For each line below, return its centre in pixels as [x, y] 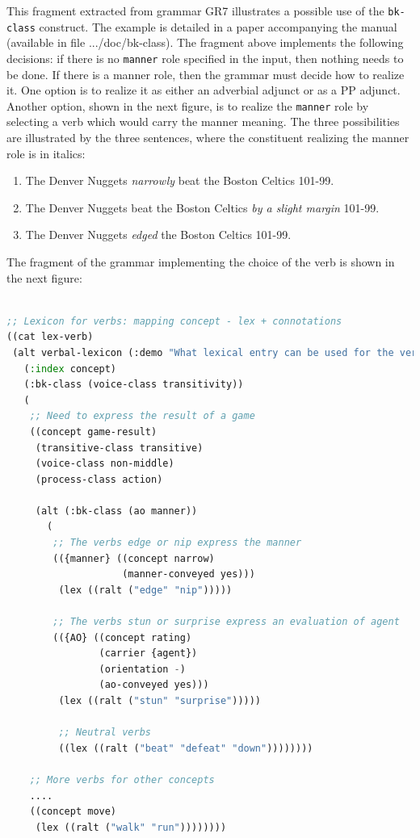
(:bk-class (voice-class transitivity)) [134, 385]
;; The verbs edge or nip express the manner [177, 543]
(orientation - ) [142, 669]
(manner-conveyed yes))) [189, 574]
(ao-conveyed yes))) [154, 685]
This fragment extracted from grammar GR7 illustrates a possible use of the [195, 10]
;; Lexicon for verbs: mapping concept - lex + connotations [174, 321]
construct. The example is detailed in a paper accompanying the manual [218, 26]
